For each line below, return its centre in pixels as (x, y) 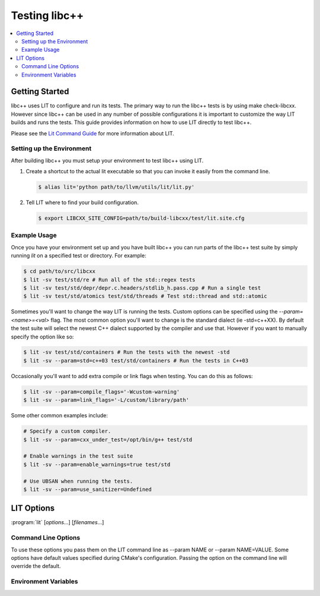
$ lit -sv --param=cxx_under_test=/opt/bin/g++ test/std (108, 440)
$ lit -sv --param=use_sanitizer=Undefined (88, 489)
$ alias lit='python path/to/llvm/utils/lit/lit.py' (116, 187)
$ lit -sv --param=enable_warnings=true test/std (97, 464)
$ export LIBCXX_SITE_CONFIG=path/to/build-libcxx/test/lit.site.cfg (141, 218)
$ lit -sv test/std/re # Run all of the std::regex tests (109, 280)
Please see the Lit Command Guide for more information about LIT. (93, 133)
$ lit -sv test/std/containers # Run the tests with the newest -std (127, 352)
